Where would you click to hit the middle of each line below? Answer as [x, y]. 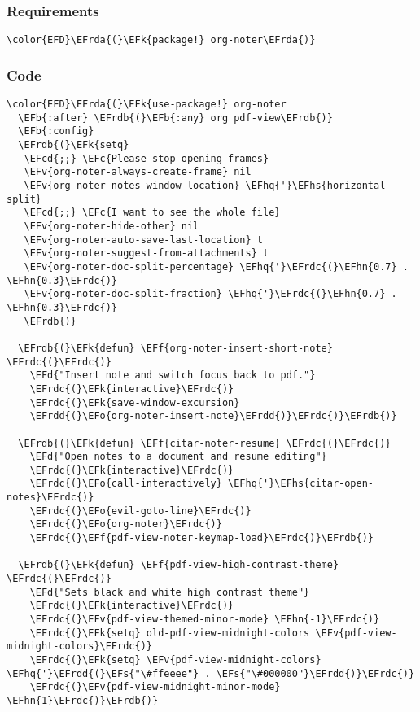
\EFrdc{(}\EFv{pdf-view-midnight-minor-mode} [155, 687]
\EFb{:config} [56, 131]
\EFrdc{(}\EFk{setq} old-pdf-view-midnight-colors [170, 633]
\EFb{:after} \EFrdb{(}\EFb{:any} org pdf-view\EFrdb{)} [175, 118]
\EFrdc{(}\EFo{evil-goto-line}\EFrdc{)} [140, 511]
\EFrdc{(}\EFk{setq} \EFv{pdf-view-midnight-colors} [175, 660]
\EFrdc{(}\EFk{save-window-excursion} [135, 402]
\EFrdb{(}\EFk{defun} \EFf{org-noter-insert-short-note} [175, 348]
